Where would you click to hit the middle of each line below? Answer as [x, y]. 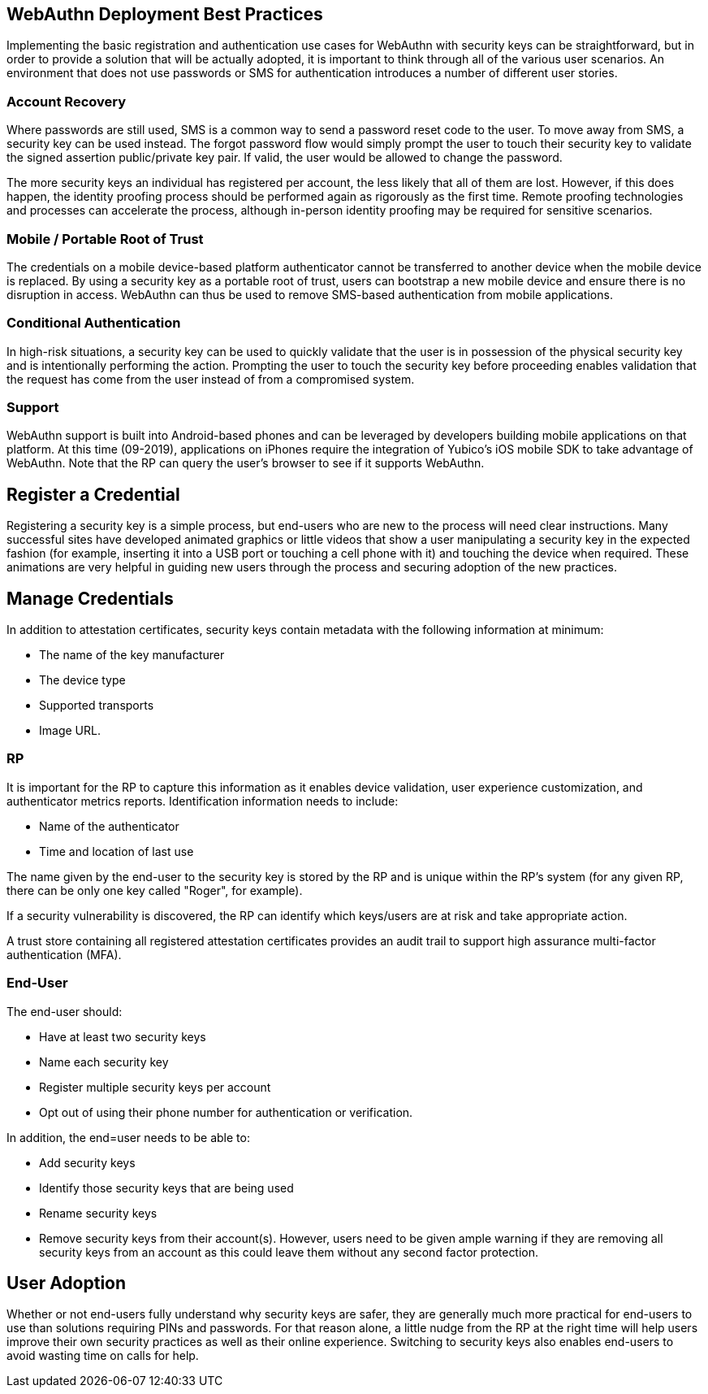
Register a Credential [93, 494]
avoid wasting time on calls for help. [103, 1356]
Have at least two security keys [123, 1036]
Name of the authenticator [109, 826]
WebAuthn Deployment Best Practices [165, 14]
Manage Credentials [90, 598]
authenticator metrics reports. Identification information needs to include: [203, 801]
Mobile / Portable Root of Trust [105, 239]
